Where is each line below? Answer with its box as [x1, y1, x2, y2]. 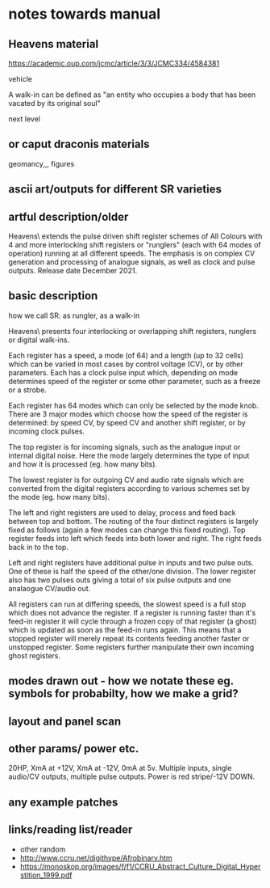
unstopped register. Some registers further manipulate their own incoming [8, 642, 255, 652]
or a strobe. [8, 385, 47, 395]
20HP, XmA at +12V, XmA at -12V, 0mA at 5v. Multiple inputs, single [8, 763, 232, 773]
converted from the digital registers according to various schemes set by [8, 483, 251, 493]
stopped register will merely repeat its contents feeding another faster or [8, 633, 250, 643]
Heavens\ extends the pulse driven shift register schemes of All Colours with [8, 231, 263, 241]
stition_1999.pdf [19, 870, 73, 880]
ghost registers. [8, 650, 61, 660]
